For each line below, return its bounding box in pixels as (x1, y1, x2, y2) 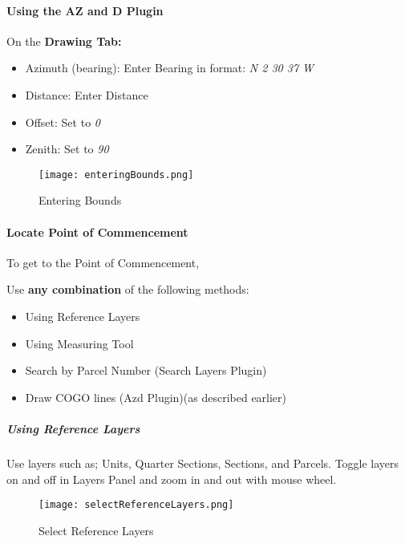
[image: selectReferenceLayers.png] (38, 499, 234, 511)
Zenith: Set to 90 (25, 140, 109, 157)
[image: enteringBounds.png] (38, 168, 194, 181)
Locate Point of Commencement (6, 223, 188, 240)
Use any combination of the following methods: (6, 281, 249, 298)
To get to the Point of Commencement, (6, 254, 200, 270)
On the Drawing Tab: (6, 32, 122, 49)
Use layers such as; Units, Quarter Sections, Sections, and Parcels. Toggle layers (6, 454, 399, 471)
